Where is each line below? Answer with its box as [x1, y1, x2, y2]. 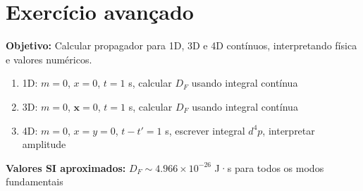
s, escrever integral [165, 123, 245, 137]
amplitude [22, 137, 66, 152]
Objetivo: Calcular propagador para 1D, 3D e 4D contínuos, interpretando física [6, 38, 357, 53]
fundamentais [6, 174, 63, 189]
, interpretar [262, 123, 315, 137]
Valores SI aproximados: [6, 160, 126, 175]
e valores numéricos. [6, 51, 92, 66]
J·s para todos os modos [214, 160, 324, 175]
